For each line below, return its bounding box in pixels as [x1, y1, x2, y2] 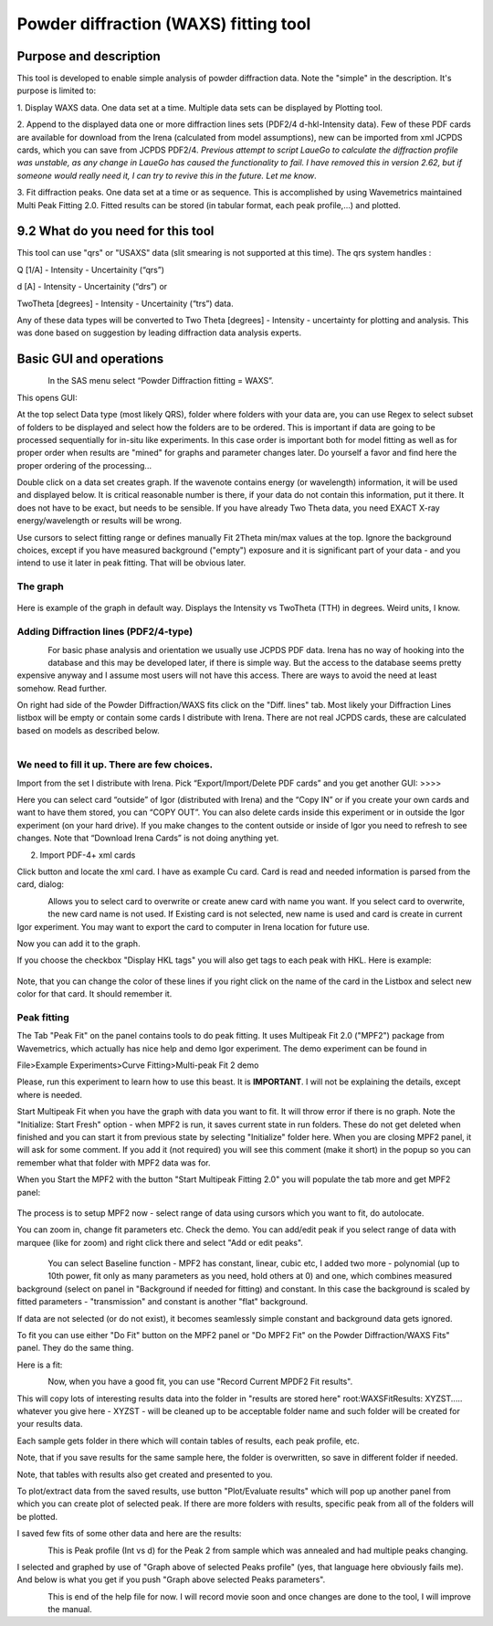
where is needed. [16, 1089, 82, 1100]
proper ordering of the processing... [16, 459, 152, 470]
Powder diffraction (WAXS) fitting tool [16, 14, 311, 34]
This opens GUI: [16, 392, 78, 403]
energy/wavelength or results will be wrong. [16, 515, 183, 526]
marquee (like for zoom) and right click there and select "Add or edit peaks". [16, 1237, 303, 1248]
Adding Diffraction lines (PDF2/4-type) [16, 626, 194, 639]
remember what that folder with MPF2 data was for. [16, 1156, 211, 1168]
